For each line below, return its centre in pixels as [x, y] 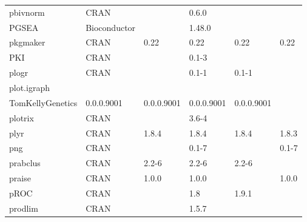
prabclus [25, 163]
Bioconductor [111, 27]
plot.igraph [29, 87]
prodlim [24, 208]
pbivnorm [27, 12]
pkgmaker [27, 42]
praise [20, 178]
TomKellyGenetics [43, 102]
